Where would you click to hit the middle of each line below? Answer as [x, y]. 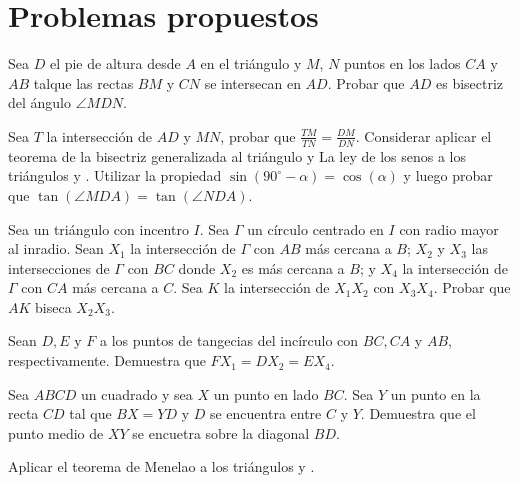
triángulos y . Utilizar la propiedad [115, 175]
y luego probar [448, 175]
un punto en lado [266, 393]
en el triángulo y [251, 63]
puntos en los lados [402, 63]
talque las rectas [83, 82]
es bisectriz [470, 82]
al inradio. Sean [56, 248]
